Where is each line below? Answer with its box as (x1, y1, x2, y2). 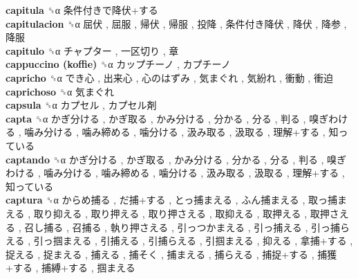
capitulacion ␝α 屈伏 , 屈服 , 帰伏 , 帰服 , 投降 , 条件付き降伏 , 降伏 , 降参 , (6, 16, 347, 30)
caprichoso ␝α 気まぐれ (6, 84, 114, 98)
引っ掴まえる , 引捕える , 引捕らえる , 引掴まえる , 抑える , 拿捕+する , (33, 233, 353, 248)
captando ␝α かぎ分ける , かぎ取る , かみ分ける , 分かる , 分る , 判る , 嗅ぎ (6, 152, 347, 166)
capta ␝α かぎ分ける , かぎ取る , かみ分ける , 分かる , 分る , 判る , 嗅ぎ (6, 111, 329, 125)
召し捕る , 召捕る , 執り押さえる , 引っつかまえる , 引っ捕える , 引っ (24, 219, 331, 234)
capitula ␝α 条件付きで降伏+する (6, 3, 158, 17)
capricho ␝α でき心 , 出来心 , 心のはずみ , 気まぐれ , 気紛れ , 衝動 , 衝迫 (6, 70, 333, 84)
